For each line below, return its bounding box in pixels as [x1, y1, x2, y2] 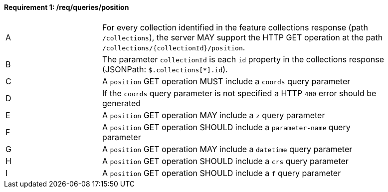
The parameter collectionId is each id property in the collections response [102, 54, 384, 64]
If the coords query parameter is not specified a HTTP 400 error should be [102, 88, 377, 98]
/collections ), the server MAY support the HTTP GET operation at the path [102, 32, 383, 42]
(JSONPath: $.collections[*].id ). [102, 64, 228, 74]
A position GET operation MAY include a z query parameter [102, 110, 325, 120]
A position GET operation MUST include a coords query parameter [102, 76, 351, 86]
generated [102, 98, 141, 108]
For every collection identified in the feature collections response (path [102, 22, 369, 32]
